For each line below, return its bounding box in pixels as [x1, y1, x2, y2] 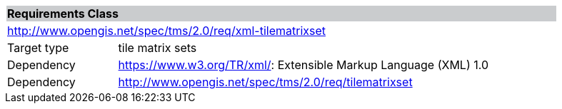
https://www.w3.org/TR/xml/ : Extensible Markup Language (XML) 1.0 [118, 58, 489, 72]
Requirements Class [7, 6, 119, 21]
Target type [7, 41, 69, 55]
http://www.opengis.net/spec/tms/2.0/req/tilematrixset [118, 75, 413, 89]
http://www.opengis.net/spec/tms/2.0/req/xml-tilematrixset [7, 24, 326, 38]
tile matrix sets [118, 41, 197, 55]
